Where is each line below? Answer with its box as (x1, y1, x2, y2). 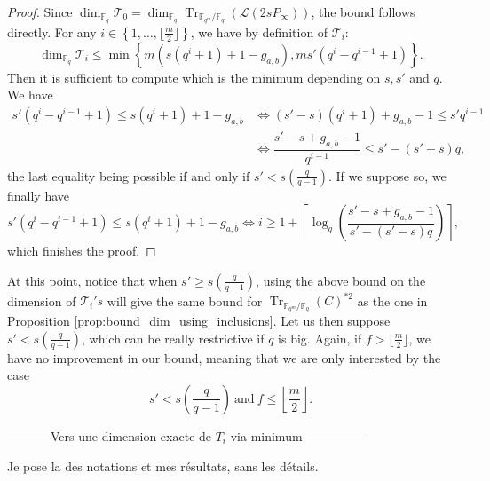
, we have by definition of (190, 22, 328, 41)
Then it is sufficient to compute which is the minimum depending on (7, 67, 381, 86)
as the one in (357, 291, 428, 310)
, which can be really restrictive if (81, 328, 265, 347)
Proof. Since (7, 3, 73, 20)
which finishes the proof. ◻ (7, 241, 156, 260)
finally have (7, 185, 70, 204)
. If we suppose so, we (328, 166, 447, 185)
